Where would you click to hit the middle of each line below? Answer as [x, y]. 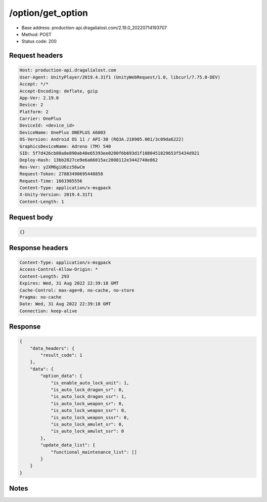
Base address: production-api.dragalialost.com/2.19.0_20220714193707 [94, 28]
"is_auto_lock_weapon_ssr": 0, [89, 411]
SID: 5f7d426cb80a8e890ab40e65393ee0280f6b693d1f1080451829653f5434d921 [110, 153]
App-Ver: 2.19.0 [39, 98]
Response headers [39, 248]
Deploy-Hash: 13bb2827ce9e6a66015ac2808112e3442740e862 [89, 160]
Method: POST [37, 34]
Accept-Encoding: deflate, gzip [59, 91]
